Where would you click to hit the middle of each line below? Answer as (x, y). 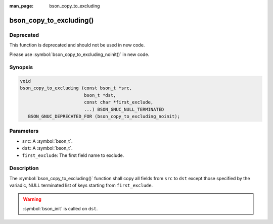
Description (24, 168)
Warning (32, 199)
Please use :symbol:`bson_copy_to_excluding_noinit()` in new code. (79, 54)
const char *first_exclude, (119, 102)
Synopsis (21, 67)
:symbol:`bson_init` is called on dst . (60, 208)
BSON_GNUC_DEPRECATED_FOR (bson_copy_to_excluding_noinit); (104, 117)
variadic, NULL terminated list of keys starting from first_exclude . (81, 185)
